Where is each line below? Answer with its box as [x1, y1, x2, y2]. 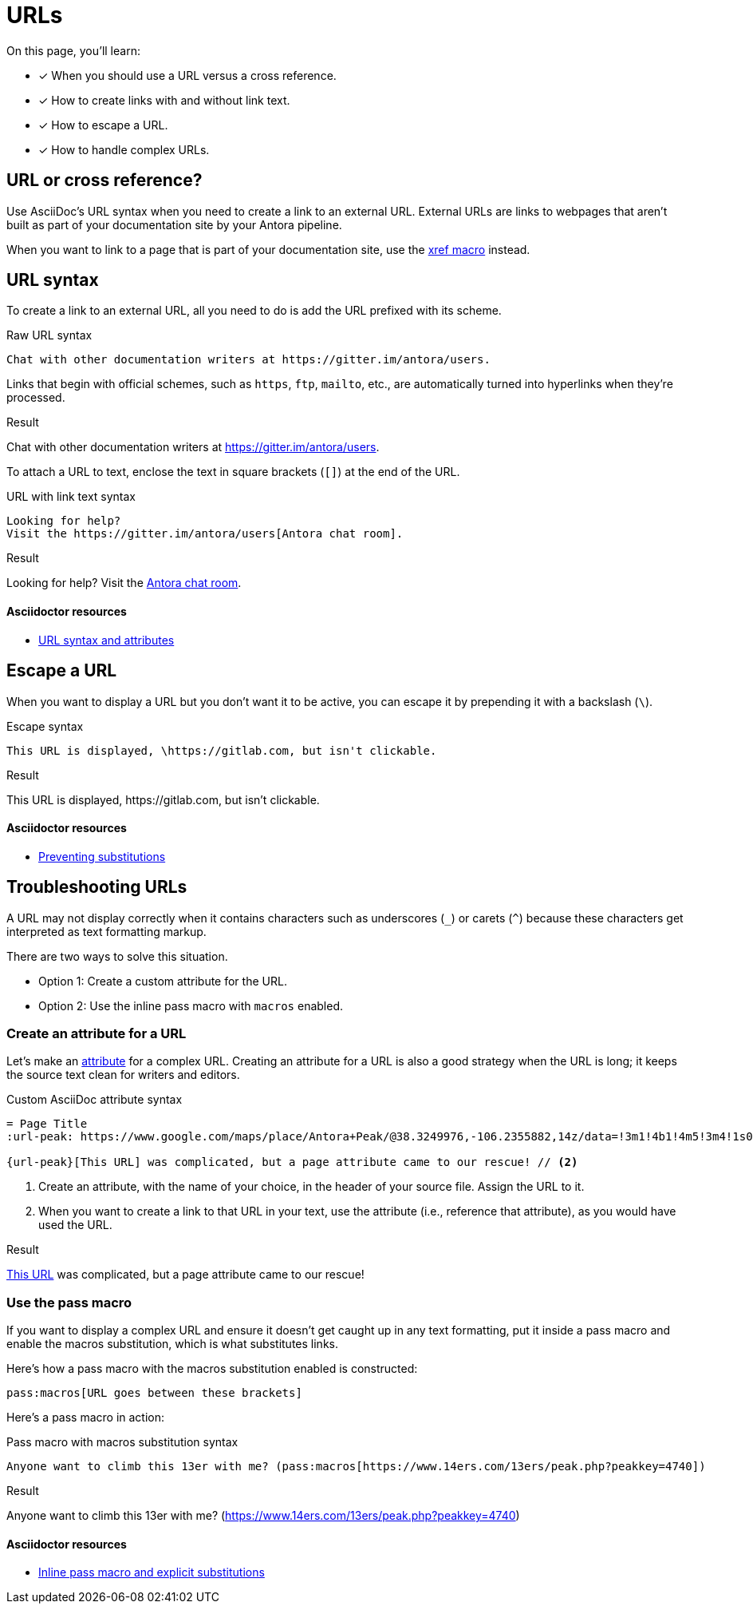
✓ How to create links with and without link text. [38, 93, 290, 107]
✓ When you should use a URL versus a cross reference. [38, 68, 337, 82]
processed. [6, 391, 65, 405]
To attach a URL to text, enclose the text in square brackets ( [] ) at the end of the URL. [6, 465, 460, 479]
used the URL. [38, 1218, 112, 1232]
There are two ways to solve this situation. [6, 949, 228, 963]
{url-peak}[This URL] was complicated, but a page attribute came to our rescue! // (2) [6, 1156, 578, 1169]
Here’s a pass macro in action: [6, 1410, 165, 1425]
